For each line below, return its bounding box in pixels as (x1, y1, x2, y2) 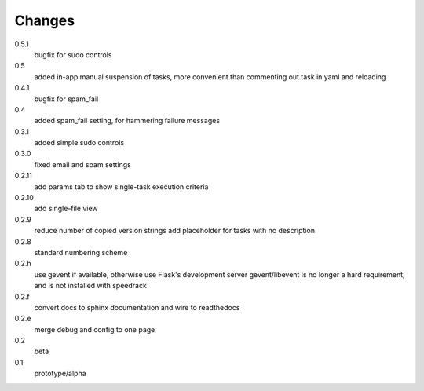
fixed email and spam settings (34, 159, 131, 169)
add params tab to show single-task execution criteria (34, 181, 209, 192)
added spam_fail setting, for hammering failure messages (34, 116, 220, 126)
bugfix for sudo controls (34, 49, 112, 59)
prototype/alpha (34, 369, 86, 378)
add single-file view (34, 204, 98, 214)
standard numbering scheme (34, 247, 128, 257)
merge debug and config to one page (34, 324, 155, 334)
